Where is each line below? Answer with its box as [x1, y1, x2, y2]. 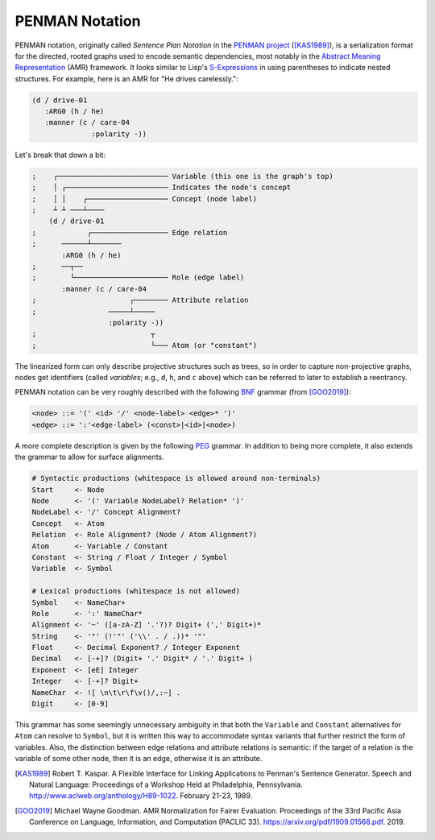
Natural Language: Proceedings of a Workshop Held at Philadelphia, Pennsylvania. [29, 780, 304, 789]
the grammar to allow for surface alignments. [14, 452, 164, 462]
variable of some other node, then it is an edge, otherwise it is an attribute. [14, 754, 263, 763]
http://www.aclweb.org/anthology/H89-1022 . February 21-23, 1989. [29, 791, 253, 801]
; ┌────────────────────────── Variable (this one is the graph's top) [31, 172, 334, 180]
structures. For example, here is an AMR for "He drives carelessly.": [14, 73, 239, 84]
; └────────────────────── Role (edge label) [31, 273, 245, 282]
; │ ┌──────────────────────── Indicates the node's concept [31, 183, 292, 192]
